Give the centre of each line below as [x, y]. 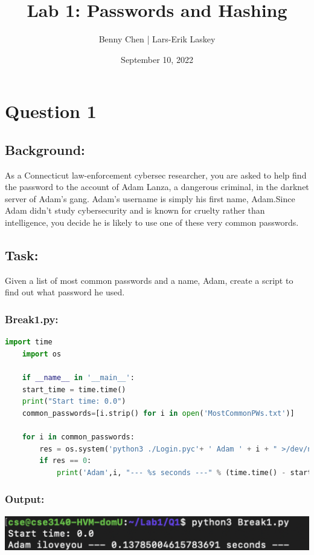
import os [42, 354]
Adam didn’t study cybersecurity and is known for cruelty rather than [135, 210]
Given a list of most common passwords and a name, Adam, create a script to [149, 280]
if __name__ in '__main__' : [78, 378]
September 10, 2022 [157, 59]
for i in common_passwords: [78, 437]
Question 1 [51, 111]
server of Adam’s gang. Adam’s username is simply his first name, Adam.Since [150, 198]
